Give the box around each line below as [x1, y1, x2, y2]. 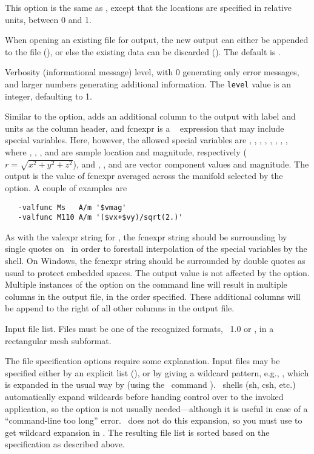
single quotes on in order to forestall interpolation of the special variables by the [5, 242, 307, 255]
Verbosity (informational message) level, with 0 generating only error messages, [5, 66, 299, 78]
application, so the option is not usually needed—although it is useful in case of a [5, 402, 308, 415]
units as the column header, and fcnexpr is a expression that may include [5, 121, 284, 134]
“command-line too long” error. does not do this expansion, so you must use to [5, 414, 302, 427]
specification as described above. [5, 438, 125, 450]
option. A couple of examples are [5, 181, 127, 194]
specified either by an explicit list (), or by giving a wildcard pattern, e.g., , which [5, 366, 309, 379]
